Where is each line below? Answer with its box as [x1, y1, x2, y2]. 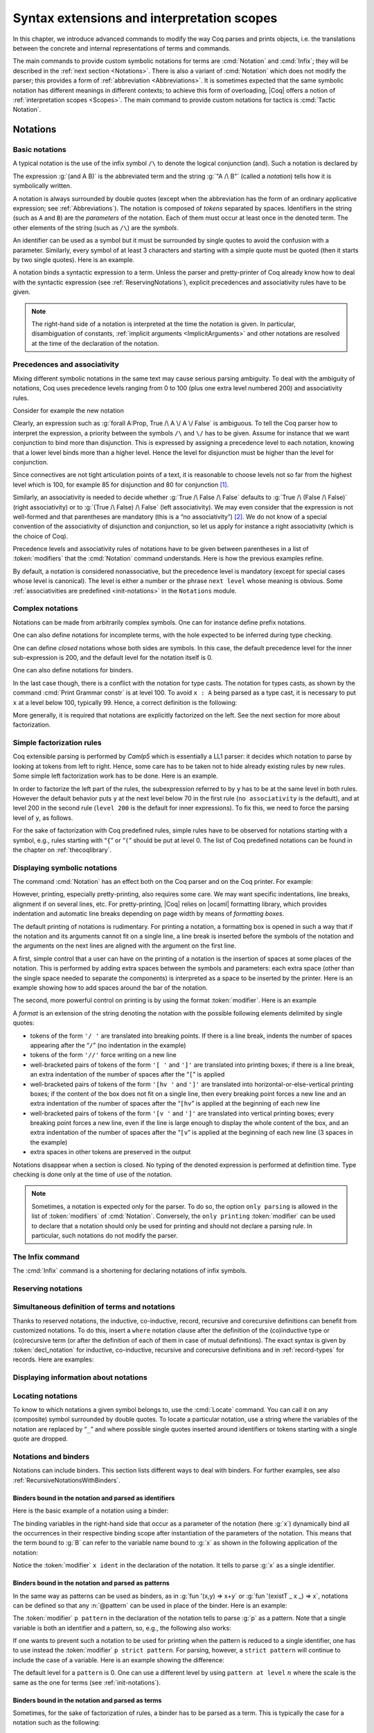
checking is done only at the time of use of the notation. [12, 1170, 172, 1178]
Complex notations [12, 604, 79, 613]
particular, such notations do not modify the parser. [31, 1231, 178, 1239]
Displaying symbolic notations [12, 863, 118, 873]
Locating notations [12, 1391, 78, 1400]
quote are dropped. [12, 1435, 69, 1443]
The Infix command [12, 1252, 80, 1262]
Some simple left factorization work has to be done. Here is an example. [12, 772, 218, 780]
